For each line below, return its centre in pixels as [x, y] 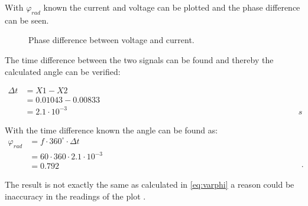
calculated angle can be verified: [63, 71]
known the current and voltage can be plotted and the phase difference [172, 7]
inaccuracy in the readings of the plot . [75, 196]
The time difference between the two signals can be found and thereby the [139, 59]
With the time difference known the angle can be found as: [111, 130]
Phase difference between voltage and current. [111, 40]
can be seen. [27, 20]
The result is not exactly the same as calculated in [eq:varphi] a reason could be [150, 184]
